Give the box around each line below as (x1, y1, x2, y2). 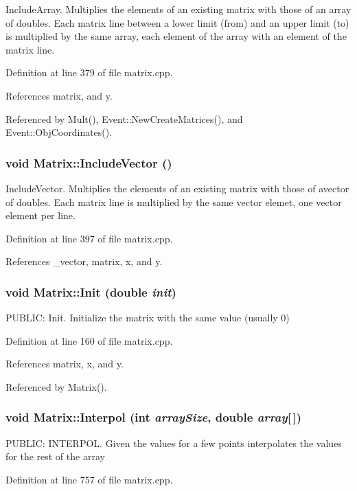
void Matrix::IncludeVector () (5, 154, 172, 171)
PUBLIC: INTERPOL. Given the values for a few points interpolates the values (5, 435, 342, 450)
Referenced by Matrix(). (5, 379, 107, 393)
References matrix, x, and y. (5, 356, 124, 371)
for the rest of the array (5, 449, 105, 464)
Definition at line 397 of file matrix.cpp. (5, 231, 173, 245)
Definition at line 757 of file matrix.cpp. (5, 472, 173, 486)
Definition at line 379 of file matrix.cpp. (5, 65, 173, 80)
